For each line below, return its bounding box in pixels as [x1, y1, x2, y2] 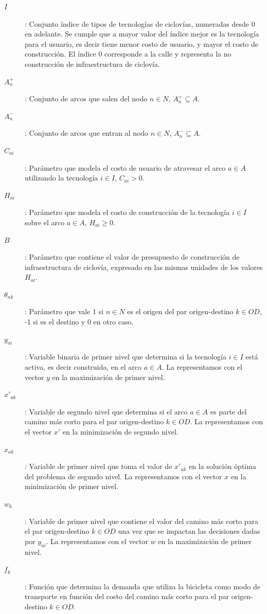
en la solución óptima [189, 461, 256, 472]
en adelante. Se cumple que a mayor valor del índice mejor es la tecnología [25, 28, 259, 39]
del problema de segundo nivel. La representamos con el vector [25, 471, 222, 481]
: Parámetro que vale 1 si [25, 306, 104, 317]
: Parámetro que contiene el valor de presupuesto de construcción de [25, 251, 240, 262]
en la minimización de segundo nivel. [62, 426, 179, 437]
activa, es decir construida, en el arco [25, 362, 141, 372]
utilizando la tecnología [25, 172, 98, 183]
